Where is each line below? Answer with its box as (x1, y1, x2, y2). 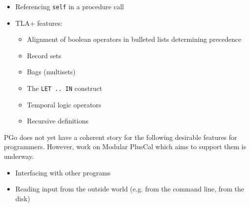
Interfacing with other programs (15, 167, 111, 177)
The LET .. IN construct (27, 83, 102, 93)
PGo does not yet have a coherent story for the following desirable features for (4, 132, 237, 142)
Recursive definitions (27, 116, 88, 126)
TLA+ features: (15, 17, 63, 28)
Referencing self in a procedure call (15, 1, 124, 11)
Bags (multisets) (27, 67, 76, 77)
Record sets (27, 50, 61, 60)
